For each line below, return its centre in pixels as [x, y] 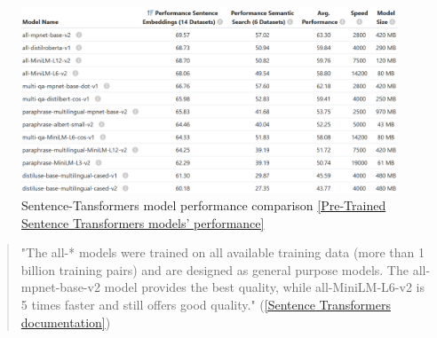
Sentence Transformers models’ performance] [143, 222]
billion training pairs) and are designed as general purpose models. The [215, 269]
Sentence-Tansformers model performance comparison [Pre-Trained [204, 205]
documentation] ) [66, 322]
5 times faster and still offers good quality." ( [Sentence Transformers [206, 305]
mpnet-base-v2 [60, 287]
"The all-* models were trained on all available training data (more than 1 [223, 252]
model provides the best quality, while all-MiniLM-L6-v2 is [264, 287]
